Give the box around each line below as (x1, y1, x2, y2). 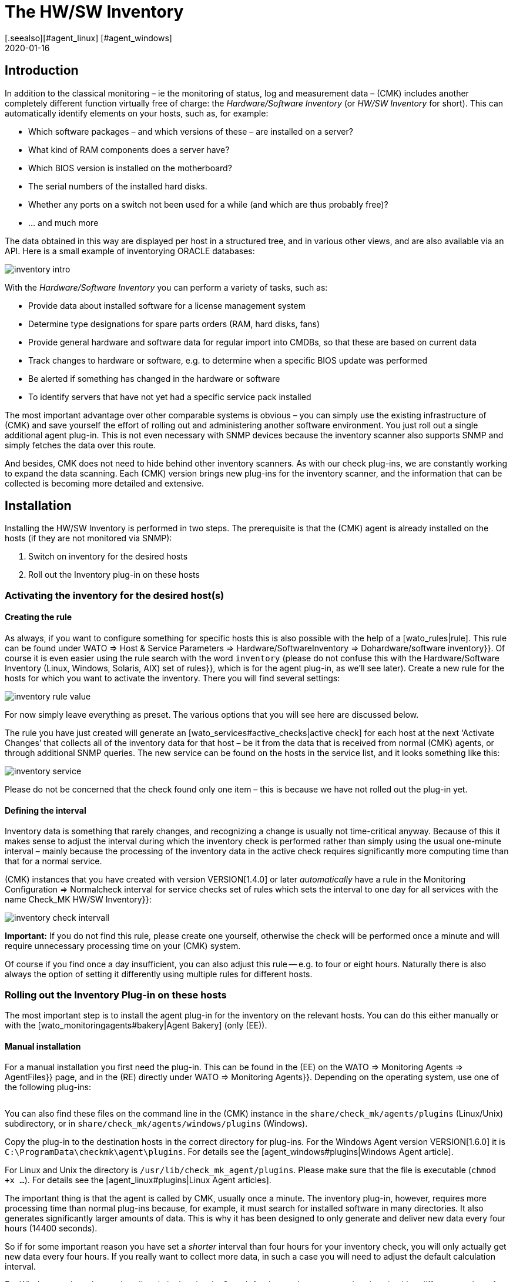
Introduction (5, 63, 79, 78)
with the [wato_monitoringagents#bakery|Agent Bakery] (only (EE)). (5, 1020, 267, 1030)
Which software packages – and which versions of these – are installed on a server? (28, 126, 353, 136)
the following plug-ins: (5, 1082, 92, 1093)
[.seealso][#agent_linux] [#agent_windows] (5, 32, 172, 43)
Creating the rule (5, 612, 72, 622)
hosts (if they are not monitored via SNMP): (5, 533, 172, 544)
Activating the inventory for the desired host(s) (5, 589, 224, 601)
